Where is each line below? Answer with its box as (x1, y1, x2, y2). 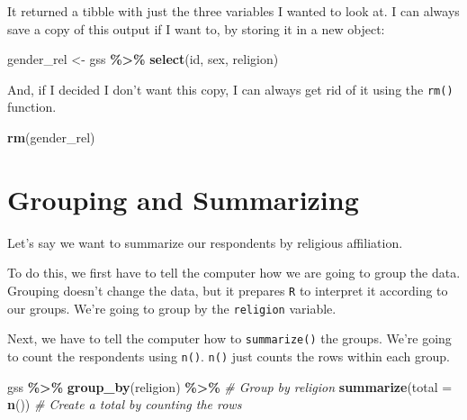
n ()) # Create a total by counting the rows (7, 395, 242, 414)
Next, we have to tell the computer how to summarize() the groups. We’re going (7, 329, 452, 348)
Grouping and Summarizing (7, 180, 359, 217)
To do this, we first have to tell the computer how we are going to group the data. (7, 263, 461, 282)
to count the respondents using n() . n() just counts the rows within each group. (7, 346, 450, 365)
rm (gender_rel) (7, 128, 95, 147)
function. (7, 97, 57, 116)
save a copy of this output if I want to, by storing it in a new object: (7, 19, 385, 38)
